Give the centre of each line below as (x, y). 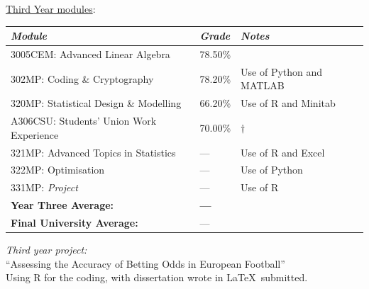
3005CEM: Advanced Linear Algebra (90, 53)
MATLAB (263, 85)
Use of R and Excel (283, 152)
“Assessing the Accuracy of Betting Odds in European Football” (145, 263)
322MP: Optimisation (58, 170)
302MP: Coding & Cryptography (82, 78)
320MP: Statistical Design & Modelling (96, 103)
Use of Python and (282, 71)
